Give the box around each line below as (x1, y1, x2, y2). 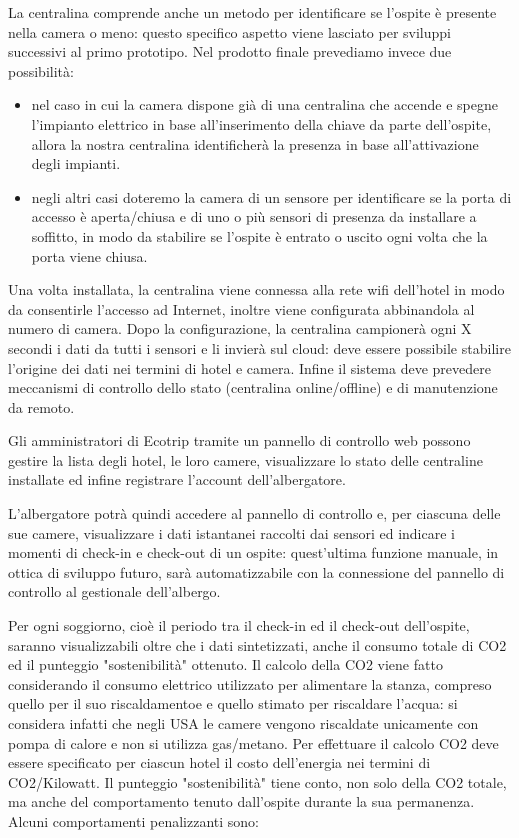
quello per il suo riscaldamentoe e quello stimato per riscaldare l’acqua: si (8, 693, 458, 714)
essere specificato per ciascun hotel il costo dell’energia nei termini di (8, 752, 431, 773)
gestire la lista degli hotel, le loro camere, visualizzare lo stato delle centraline (8, 449, 483, 470)
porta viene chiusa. (31, 245, 148, 266)
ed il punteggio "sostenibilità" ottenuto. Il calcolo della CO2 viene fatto (8, 654, 443, 675)
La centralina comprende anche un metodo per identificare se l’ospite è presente (8, 2, 497, 22)
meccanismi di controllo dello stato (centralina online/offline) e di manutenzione (8, 377, 498, 398)
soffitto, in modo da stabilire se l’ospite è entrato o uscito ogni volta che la (31, 225, 488, 246)
